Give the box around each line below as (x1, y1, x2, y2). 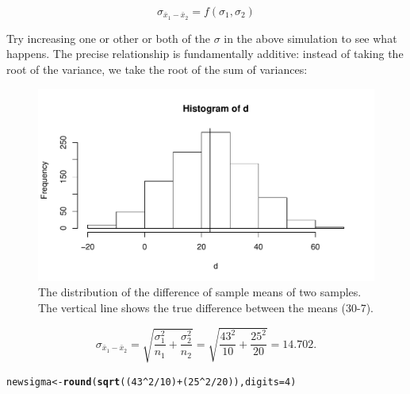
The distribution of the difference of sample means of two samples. (38, 284, 362, 300)
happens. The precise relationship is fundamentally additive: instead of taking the (6, 45, 404, 62)
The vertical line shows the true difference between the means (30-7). (38, 299, 374, 316)
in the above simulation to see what (224, 29, 397, 46)
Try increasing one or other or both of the (6, 29, 210, 46)
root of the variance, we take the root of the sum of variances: (6, 61, 308, 78)
